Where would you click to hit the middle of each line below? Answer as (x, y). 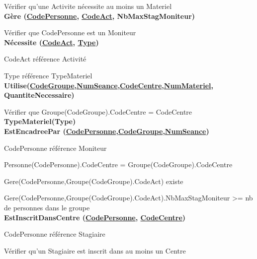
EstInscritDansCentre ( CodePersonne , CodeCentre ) (95, 217)
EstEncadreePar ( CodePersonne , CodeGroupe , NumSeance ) (107, 131)
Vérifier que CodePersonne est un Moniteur (70, 32)
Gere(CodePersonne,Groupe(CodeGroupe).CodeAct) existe (94, 181)
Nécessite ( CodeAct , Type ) (51, 42)
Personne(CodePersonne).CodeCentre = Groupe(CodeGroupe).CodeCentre (118, 164)
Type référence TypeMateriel (48, 75)
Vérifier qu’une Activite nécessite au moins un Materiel (88, 6)
